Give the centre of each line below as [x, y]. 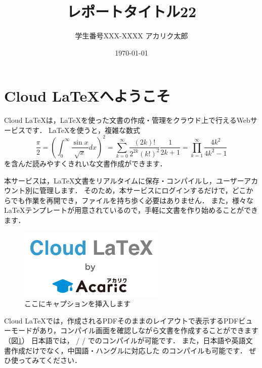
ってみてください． [50, 360]
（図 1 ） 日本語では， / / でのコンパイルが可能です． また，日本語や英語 [125, 340]
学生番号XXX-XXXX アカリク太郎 [132, 36]
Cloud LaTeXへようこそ [87, 96]
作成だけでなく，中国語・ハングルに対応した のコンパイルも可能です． [129, 350]
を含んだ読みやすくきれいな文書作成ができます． [85, 163]
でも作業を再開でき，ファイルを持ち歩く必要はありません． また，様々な [132, 200]
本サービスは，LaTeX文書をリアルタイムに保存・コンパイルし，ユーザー [124, 180]
